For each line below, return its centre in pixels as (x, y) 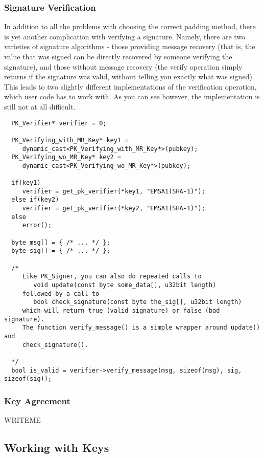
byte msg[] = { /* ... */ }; (61, 242)
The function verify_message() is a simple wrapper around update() (141, 328)
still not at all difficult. (40, 106)
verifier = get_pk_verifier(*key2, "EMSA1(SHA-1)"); (114, 209)
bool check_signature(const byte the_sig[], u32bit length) (138, 302)
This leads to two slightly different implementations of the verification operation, (130, 86)
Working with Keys (57, 448)
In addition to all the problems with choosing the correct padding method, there (130, 26)
